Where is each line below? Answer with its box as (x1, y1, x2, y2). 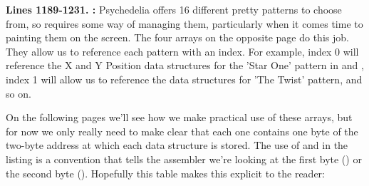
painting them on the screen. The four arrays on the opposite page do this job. (6, 30, 349, 45)
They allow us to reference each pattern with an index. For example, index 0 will (6, 43, 359, 58)
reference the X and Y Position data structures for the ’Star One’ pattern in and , (6, 58, 364, 73)
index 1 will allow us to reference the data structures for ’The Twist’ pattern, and (6, 71, 363, 86)
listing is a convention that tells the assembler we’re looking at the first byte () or (6, 151, 362, 166)
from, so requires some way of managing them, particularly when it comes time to (6, 16, 363, 31)
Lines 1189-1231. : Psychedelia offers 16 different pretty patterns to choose (6, 2, 342, 16)
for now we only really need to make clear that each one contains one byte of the (6, 123, 358, 138)
